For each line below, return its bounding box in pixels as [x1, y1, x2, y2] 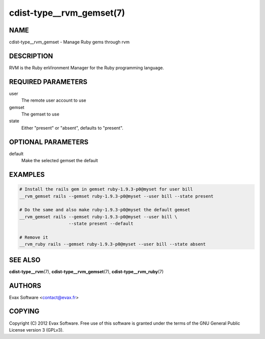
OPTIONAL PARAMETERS [9, 138, 89, 146]
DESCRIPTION [9, 52, 53, 60]
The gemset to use [21, 111, 60, 117]
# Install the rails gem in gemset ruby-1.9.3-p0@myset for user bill [19, 187, 193, 192]
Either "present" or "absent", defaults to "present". [21, 125, 124, 131]
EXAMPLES [9, 170, 45, 179]
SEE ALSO [9, 255, 41, 264]
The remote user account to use [21, 97, 86, 103]
